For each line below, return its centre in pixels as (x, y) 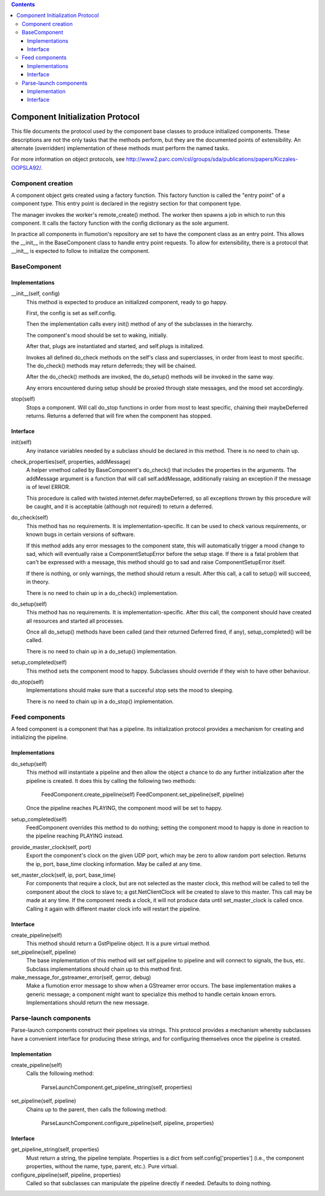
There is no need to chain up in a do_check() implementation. (102, 593)
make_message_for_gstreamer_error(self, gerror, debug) (81, 977)
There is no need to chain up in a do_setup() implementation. (101, 651)
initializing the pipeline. (40, 737)
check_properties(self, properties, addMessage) (71, 462)
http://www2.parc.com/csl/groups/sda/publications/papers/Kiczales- (212, 159)
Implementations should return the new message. (88, 1003)
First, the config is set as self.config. (71, 313)
